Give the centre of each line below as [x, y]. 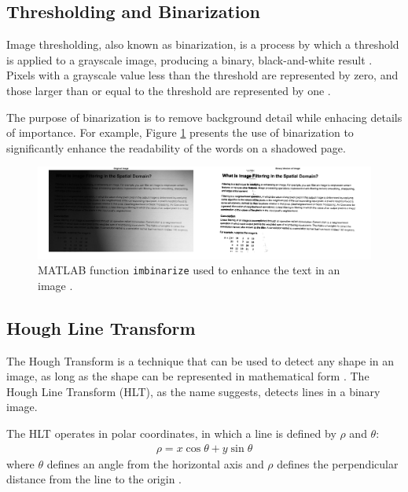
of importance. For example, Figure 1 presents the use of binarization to [180, 132]
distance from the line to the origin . [94, 479]
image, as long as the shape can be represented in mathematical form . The [188, 376]
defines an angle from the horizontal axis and [155, 463]
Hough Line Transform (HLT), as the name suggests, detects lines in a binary [193, 391]
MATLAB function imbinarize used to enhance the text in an [189, 270]
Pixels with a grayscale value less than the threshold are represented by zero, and [202, 75]
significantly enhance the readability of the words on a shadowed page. [176, 147]
